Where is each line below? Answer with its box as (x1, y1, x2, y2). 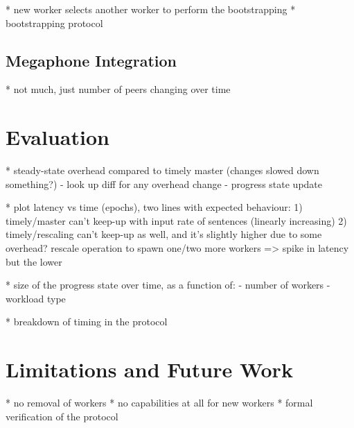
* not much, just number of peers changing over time (6, 82, 231, 96)
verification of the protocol (6, 409, 118, 423)
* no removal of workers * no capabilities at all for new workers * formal (6, 395, 313, 410)
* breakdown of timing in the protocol (6, 314, 168, 329)
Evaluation (6, 123, 109, 151)
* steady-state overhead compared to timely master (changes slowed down (6, 163, 319, 178)
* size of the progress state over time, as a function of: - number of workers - (6, 277, 330, 292)
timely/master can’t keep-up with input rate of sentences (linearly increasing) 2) (6, 213, 347, 228)
